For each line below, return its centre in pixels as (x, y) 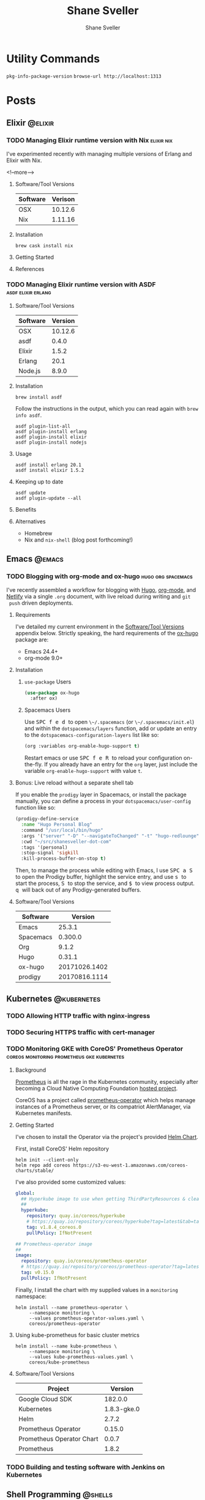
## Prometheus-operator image (54, 1244)
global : (25, 1193)
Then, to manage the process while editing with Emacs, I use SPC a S (104, 870)
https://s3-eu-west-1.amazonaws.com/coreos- (131, 1165)
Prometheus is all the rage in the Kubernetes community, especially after (107, 1081)
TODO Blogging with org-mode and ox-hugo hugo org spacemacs (99, 576)
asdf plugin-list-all (43, 426)
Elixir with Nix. (24, 160)
